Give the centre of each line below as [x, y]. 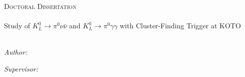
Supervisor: [21, 68]
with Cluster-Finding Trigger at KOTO [180, 26]
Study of [17, 26]
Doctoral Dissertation [40, 6]
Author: [16, 52]
